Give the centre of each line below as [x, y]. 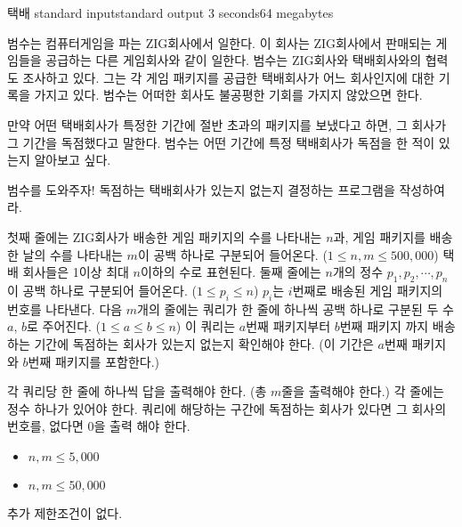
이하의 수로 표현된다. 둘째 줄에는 [231, 272]
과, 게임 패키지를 [379, 236]
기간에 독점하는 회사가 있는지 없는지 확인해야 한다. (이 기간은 [204, 343]
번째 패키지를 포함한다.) [94, 361]
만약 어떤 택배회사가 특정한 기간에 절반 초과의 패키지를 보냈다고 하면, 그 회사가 [227, 124]
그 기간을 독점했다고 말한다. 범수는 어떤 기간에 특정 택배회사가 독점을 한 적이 [221, 142]
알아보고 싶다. [73, 160]
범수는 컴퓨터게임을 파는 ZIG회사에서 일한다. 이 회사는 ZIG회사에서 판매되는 [219, 42]
